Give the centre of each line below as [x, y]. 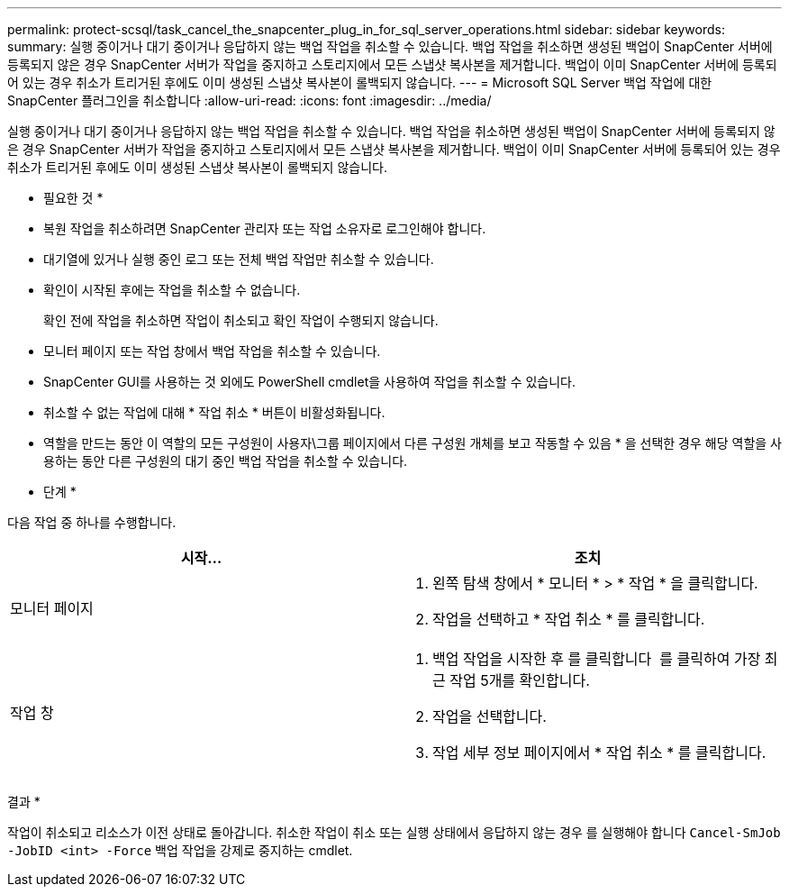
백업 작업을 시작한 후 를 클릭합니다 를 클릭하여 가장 [597, 659]
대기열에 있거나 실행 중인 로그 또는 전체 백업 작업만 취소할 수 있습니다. [239, 259]
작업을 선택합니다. [490, 716]
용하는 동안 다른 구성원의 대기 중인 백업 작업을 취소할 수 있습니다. [226, 461]
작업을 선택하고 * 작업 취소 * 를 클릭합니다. [569, 619]
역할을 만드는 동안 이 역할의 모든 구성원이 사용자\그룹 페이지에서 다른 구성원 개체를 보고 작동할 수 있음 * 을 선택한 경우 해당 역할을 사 [413, 443]
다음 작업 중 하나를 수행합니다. [92, 522]
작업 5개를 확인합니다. [520, 680]
